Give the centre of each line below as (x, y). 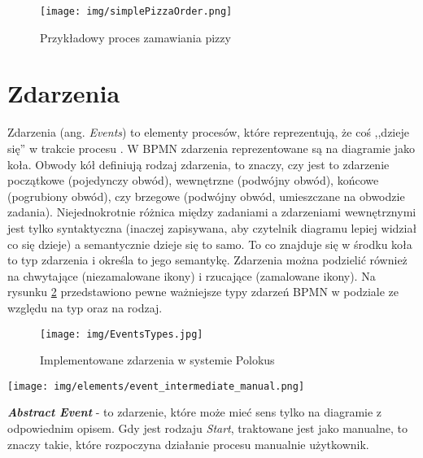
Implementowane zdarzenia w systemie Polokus (157, 360)
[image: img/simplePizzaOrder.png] (136, 11)
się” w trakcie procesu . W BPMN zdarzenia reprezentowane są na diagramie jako (211, 148)
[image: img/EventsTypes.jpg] (122, 334)
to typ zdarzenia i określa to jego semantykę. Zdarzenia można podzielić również (207, 260)
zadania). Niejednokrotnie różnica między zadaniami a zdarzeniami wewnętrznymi (212, 212)
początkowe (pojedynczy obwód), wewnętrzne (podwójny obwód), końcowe (193, 180)
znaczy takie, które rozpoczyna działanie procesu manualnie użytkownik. (188, 444)
